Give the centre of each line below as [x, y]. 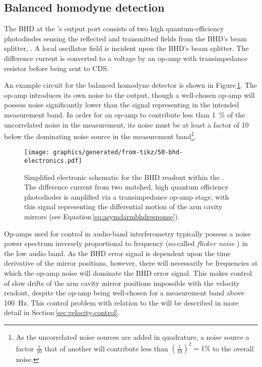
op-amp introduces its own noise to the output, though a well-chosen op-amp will [129, 95]
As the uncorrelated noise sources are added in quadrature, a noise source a [133, 337]
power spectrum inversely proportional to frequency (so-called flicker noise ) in [126, 243]
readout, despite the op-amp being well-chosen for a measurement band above [124, 293]
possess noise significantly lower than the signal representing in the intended [122, 105]
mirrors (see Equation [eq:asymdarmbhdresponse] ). [102, 217]
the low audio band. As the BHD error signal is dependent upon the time [117, 253]
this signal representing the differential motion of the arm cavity [123, 206]
